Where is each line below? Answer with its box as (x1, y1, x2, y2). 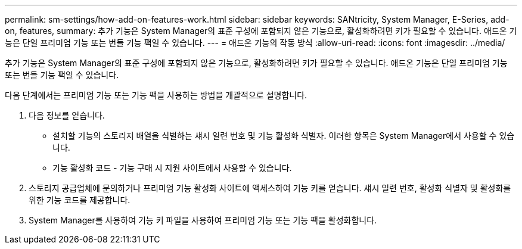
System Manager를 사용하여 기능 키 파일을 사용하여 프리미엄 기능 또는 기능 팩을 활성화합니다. (29, 215, 377, 225)
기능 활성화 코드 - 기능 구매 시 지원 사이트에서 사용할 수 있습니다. (52, 163, 292, 173)
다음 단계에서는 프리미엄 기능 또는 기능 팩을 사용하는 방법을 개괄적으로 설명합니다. (5, 90, 307, 100)
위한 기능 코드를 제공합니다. (29, 195, 130, 205)
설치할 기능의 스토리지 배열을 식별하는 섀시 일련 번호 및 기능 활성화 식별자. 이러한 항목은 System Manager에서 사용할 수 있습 (52, 130, 515, 141)
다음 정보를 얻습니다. (29, 110, 105, 120)
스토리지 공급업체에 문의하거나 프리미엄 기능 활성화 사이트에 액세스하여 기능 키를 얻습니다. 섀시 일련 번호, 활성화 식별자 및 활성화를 (29, 183, 511, 193)
